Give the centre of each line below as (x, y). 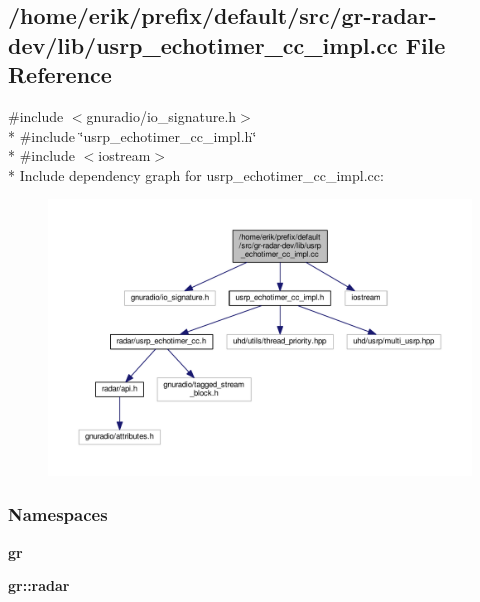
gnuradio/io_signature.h (161, 115)
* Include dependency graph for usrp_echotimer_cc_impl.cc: (196, 174)
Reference (60, 74)
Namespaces (58, 514)
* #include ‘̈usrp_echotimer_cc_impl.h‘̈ (132, 135)
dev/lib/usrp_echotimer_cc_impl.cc (203, 44)
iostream (124, 155)
